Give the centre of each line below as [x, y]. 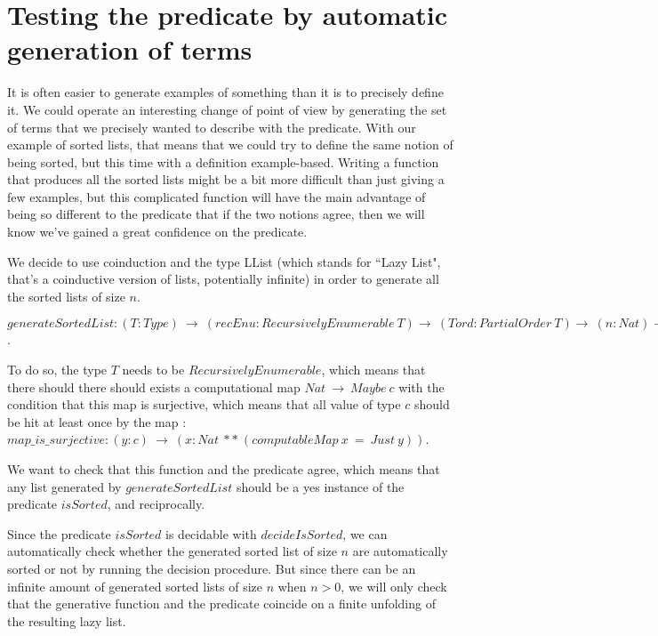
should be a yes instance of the [320, 486]
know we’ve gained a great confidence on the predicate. [157, 232]
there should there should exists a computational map [154, 386]
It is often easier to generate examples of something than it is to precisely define [225, 92]
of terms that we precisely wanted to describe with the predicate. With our [212, 127]
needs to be [153, 370]
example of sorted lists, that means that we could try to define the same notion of [230, 145]
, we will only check [394, 586]
